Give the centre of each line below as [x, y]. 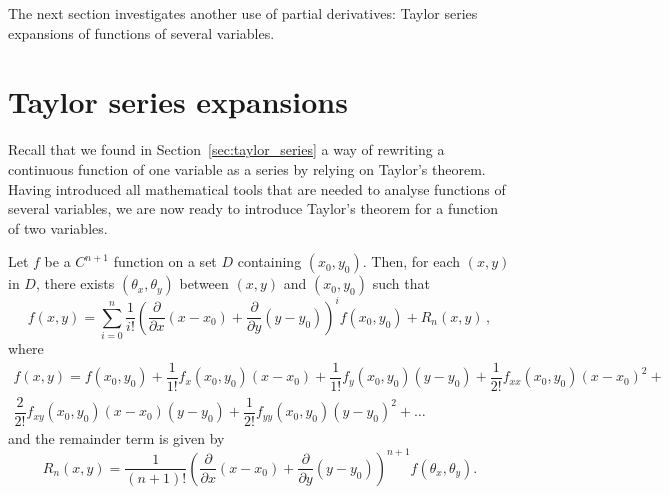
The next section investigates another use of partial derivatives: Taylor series [243, 13]
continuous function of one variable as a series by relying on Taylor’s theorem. [247, 168]
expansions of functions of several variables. [141, 32]
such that [401, 283]
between [204, 283]
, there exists [75, 283]
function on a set [165, 261]
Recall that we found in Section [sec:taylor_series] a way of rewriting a [226, 149]
